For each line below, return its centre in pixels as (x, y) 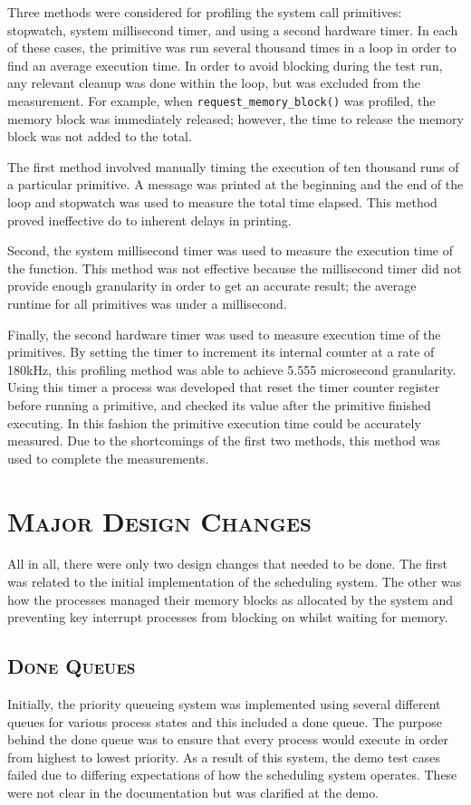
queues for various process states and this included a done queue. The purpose (225, 721)
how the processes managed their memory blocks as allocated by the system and (231, 599)
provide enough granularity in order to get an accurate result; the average (212, 286)
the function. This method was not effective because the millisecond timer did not (235, 268)
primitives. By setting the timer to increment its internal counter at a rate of (221, 352)
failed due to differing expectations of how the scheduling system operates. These (232, 775)
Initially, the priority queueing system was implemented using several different (224, 704)
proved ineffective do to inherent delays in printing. (149, 220)
